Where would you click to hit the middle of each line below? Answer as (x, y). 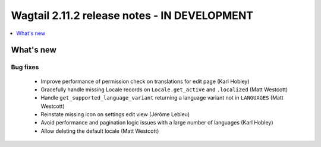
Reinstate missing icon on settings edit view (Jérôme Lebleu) (115, 114)
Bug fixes (25, 67)
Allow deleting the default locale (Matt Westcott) (100, 131)
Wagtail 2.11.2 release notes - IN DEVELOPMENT (132, 15)
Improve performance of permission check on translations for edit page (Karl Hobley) (145, 81)
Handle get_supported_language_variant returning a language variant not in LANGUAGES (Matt (162, 98)
